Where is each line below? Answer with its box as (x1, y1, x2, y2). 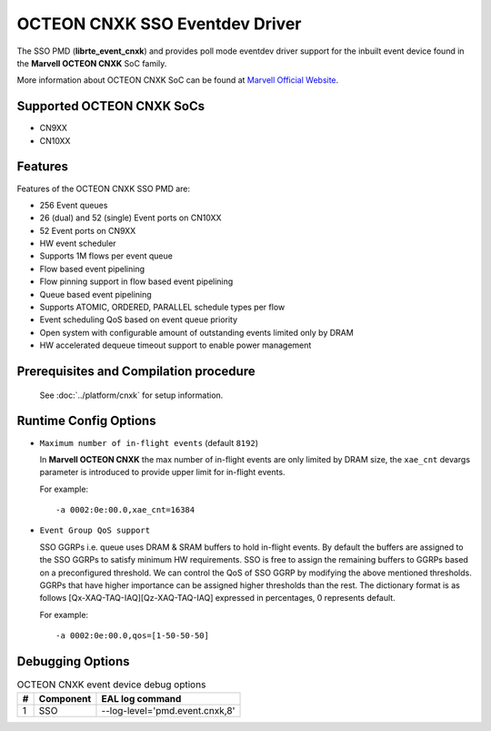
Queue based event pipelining (39, 289, 152, 300)
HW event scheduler (39, 238, 117, 249)
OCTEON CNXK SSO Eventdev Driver (16, 14, 302, 34)
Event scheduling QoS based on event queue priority (39, 314, 238, 325)
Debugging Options (16, 654, 131, 669)
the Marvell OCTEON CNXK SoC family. (16, 57, 167, 68)
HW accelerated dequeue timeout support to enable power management (39, 340, 312, 350)
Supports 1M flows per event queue (39, 250, 173, 261)
